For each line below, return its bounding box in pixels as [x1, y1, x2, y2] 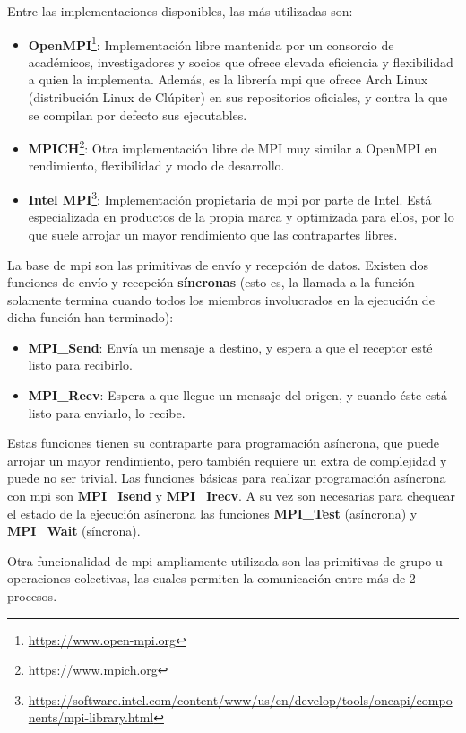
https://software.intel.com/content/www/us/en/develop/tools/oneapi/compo [28, 690, 453, 709]
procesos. [7, 587, 57, 605]
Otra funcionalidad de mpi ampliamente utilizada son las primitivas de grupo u [7, 551, 443, 570]
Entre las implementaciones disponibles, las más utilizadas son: [7, 2, 353, 20]
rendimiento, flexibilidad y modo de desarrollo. [28, 156, 285, 175]
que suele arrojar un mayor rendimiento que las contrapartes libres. [28, 224, 398, 243]
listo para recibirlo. [28, 355, 133, 374]
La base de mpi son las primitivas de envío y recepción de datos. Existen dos [7, 255, 428, 274]
